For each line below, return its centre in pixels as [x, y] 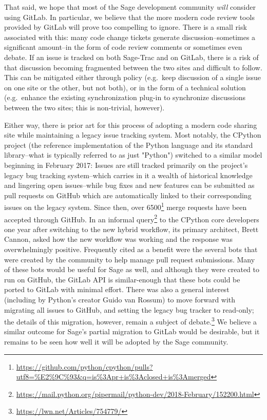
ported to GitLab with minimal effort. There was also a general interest [117, 289]
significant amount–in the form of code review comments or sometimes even [123, 47]
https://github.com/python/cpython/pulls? [84, 366]
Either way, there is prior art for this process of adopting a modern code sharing [131, 125]
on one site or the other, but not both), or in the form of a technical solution [125, 87]
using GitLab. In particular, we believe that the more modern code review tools [129, 17]
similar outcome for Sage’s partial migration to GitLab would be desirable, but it [132, 331]
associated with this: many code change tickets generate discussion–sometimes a [130, 37]
